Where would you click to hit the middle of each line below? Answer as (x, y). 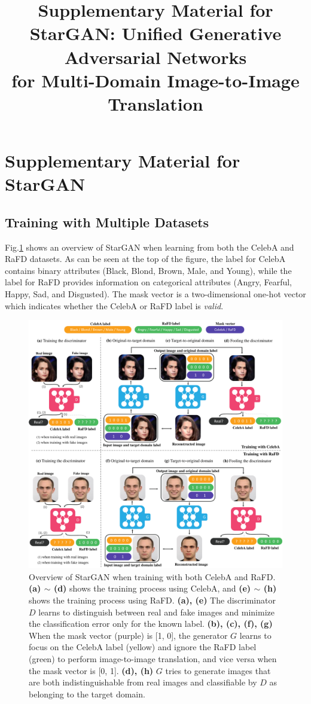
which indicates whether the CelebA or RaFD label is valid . (114, 305)
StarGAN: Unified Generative (155, 33)
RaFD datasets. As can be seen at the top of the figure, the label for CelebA (145, 259)
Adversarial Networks (155, 57)
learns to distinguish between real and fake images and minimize (156, 612)
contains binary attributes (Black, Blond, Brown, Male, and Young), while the (148, 270)
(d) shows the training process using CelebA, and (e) (152, 588)
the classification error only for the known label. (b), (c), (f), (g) (151, 624)
